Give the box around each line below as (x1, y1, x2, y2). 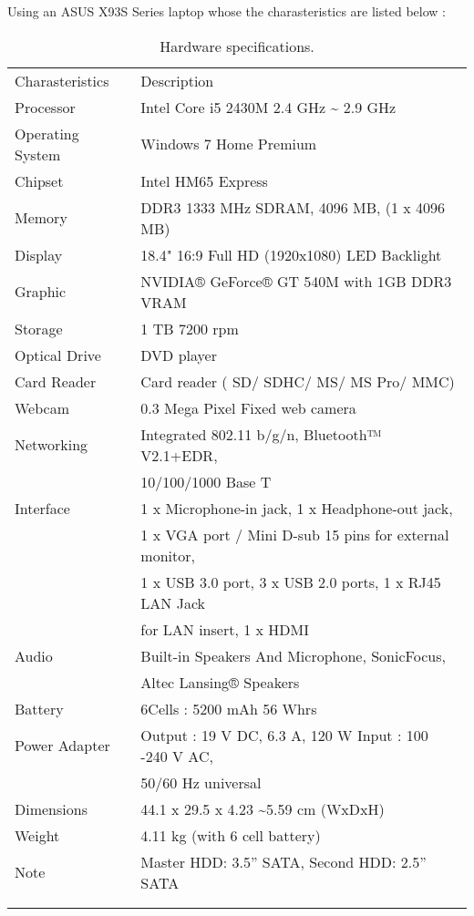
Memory (15, 207, 67, 229)
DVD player (140, 344, 217, 365)
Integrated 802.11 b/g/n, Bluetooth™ (140, 423, 382, 445)
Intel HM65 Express (140, 170, 268, 191)
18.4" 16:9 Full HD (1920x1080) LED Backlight (140, 243, 442, 265)
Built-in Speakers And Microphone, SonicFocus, (140, 644, 446, 666)
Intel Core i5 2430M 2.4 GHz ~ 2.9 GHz (140, 96, 397, 118)
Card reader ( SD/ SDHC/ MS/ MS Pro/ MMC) (140, 370, 455, 392)
